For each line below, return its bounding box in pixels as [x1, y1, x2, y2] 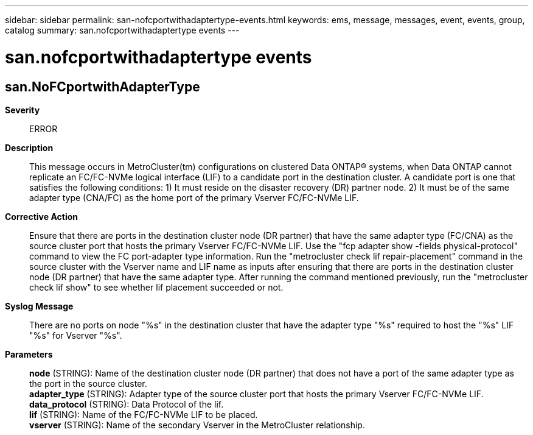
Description [5, 142, 54, 153]
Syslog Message [5, 300, 74, 311]
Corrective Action [5, 211, 78, 222]
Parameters [5, 348, 53, 359]
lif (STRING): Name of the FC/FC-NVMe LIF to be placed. [29, 409, 258, 420]
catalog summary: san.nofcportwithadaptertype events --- [5, 25, 240, 35]
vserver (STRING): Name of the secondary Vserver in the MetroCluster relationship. [29, 419, 365, 430]
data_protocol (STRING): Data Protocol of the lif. [29, 398, 224, 409]
